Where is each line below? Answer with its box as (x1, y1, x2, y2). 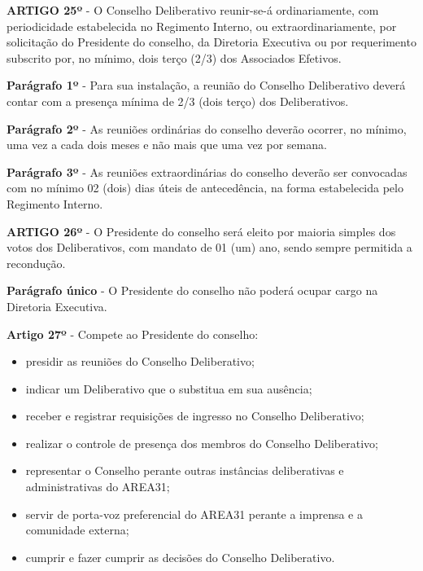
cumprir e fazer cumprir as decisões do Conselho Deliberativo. (25, 548, 335, 565)
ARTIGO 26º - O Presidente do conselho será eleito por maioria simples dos (7, 222, 396, 239)
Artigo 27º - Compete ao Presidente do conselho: (7, 325, 259, 342)
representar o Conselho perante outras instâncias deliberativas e (25, 462, 344, 479)
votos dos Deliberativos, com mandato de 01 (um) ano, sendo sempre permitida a (7, 239, 412, 256)
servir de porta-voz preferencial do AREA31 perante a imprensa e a (25, 505, 363, 522)
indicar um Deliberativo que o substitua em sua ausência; (25, 380, 312, 397)
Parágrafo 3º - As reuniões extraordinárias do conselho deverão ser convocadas (7, 163, 408, 180)
